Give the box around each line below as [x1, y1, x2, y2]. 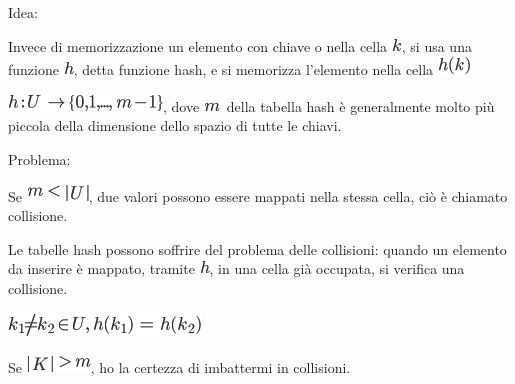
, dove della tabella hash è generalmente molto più [163, 95, 495, 116]
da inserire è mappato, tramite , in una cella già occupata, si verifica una [8, 258, 465, 279]
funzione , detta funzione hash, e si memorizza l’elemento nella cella [8, 59, 434, 80]
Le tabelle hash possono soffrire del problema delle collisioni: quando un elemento [8, 238, 507, 259]
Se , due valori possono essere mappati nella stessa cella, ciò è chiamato [8, 185, 508, 206]
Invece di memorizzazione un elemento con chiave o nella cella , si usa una [8, 35, 472, 56]
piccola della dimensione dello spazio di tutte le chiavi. [8, 115, 342, 136]
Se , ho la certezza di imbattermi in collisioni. [8, 357, 351, 378]
